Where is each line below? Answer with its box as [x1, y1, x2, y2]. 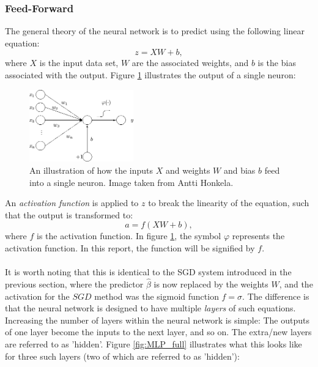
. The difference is [242, 289, 309, 302]
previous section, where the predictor [5, 278, 144, 291]
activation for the [5, 289, 70, 302]
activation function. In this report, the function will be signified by [5, 242, 255, 254]
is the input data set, [39, 56, 119, 69]
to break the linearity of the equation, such [148, 196, 309, 209]
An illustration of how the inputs [29, 164, 153, 177]
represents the [232, 229, 285, 242]
